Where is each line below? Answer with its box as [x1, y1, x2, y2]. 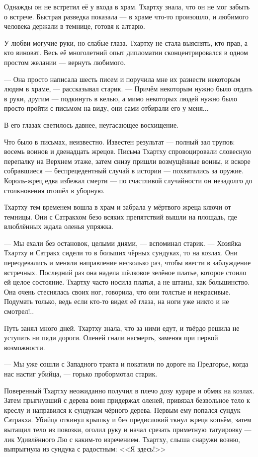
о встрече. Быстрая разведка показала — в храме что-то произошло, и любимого [4, 11, 249, 21]
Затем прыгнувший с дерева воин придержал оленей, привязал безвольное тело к [4, 395, 250, 405]
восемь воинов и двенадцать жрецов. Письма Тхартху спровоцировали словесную [4, 146, 252, 156]
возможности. [4, 342, 45, 352]
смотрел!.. [4, 306, 34, 316]
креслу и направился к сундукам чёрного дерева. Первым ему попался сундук [4, 404, 241, 415]
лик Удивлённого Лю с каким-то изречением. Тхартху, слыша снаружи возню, [4, 434, 241, 444]
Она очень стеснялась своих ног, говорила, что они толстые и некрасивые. [4, 286, 231, 297]
